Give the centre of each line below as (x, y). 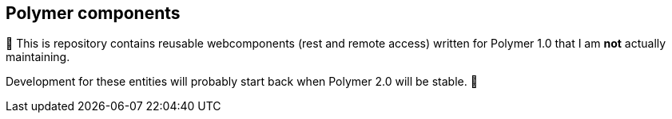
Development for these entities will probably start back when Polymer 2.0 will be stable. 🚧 (242, 82)
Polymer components (93, 13)
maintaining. (38, 57)
